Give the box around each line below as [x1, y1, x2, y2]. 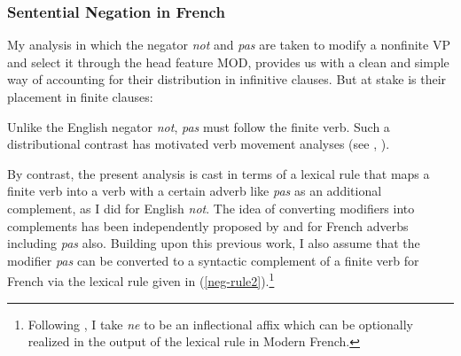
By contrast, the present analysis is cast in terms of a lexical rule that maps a [7, 164, 430, 182]
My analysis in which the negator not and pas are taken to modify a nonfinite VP [7, 35, 450, 54]
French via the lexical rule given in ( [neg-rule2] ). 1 [7, 269, 275, 290]
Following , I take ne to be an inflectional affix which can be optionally [27, 314, 413, 333]
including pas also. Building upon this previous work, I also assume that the [7, 234, 420, 252]
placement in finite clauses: [7, 88, 153, 105]
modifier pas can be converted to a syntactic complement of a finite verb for [7, 251, 419, 269]
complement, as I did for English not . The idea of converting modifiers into [7, 198, 415, 217]
